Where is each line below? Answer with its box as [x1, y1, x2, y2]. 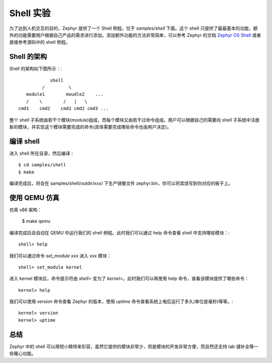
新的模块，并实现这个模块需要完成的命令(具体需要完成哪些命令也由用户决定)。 [9, 124, 172, 130]
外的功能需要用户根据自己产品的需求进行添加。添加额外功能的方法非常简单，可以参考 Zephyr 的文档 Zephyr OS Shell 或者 [9, 32, 261, 38]
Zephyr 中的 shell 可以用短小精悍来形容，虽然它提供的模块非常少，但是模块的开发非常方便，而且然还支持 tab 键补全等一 [9, 343, 259, 349]
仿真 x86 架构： [9, 207, 42, 213]
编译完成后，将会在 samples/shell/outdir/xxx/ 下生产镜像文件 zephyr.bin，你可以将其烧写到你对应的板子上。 [9, 180, 233, 187]
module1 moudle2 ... [26, 91, 103, 97]
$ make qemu [22, 218, 50, 224]
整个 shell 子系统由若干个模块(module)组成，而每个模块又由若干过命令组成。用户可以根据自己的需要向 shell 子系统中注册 [9, 116, 260, 123]
